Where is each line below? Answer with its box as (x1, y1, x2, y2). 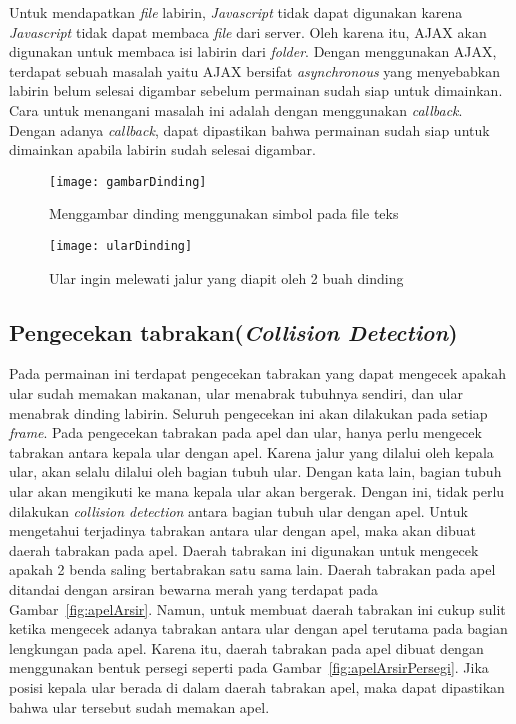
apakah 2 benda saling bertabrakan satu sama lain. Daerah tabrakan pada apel (9, 559, 496, 580)
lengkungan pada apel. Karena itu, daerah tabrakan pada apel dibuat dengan (9, 637, 484, 658)
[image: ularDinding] (49, 239, 193, 253)
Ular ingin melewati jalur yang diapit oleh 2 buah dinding (49, 267, 404, 288)
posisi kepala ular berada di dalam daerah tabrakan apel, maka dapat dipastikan (9, 676, 505, 697)
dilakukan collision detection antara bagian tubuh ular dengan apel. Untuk (9, 500, 468, 521)
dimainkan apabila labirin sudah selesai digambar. (9, 139, 316, 160)
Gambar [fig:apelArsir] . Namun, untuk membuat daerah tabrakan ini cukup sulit (9, 598, 506, 619)
